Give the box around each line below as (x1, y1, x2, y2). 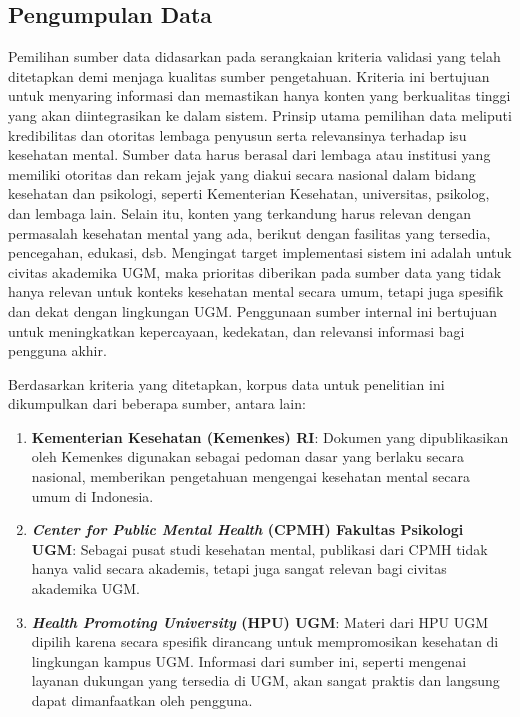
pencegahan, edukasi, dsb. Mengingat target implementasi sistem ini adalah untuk (8, 242, 512, 263)
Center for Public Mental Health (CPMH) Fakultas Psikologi (31, 519, 464, 540)
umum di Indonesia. (31, 485, 154, 506)
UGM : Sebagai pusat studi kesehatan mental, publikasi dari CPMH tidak (31, 538, 488, 559)
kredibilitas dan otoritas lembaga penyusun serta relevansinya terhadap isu (8, 124, 467, 145)
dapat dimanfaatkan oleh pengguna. (31, 690, 253, 711)
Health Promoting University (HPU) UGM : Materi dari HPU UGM (31, 611, 488, 632)
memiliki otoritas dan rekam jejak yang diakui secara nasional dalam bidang (8, 163, 476, 184)
